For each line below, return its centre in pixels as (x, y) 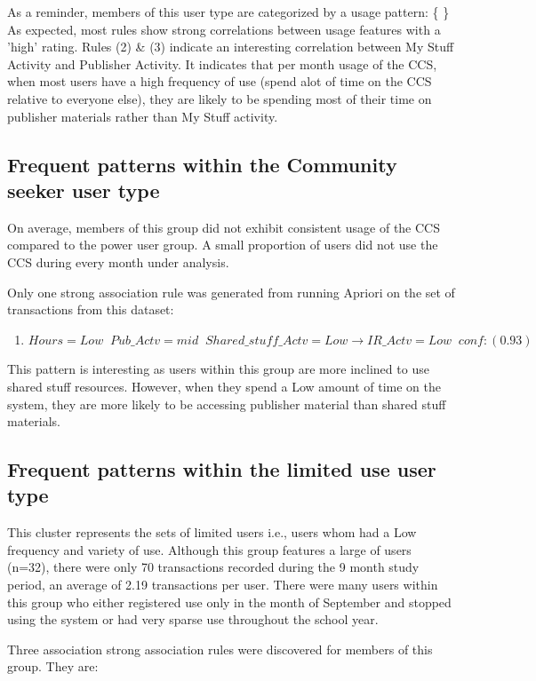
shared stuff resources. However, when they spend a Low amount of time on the (224, 386)
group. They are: (53, 666)
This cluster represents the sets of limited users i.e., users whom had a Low (212, 532)
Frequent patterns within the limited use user (222, 469)
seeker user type (84, 190)
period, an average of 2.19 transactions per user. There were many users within (223, 585)
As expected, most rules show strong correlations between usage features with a (224, 29)
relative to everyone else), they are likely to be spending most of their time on (220, 98)
